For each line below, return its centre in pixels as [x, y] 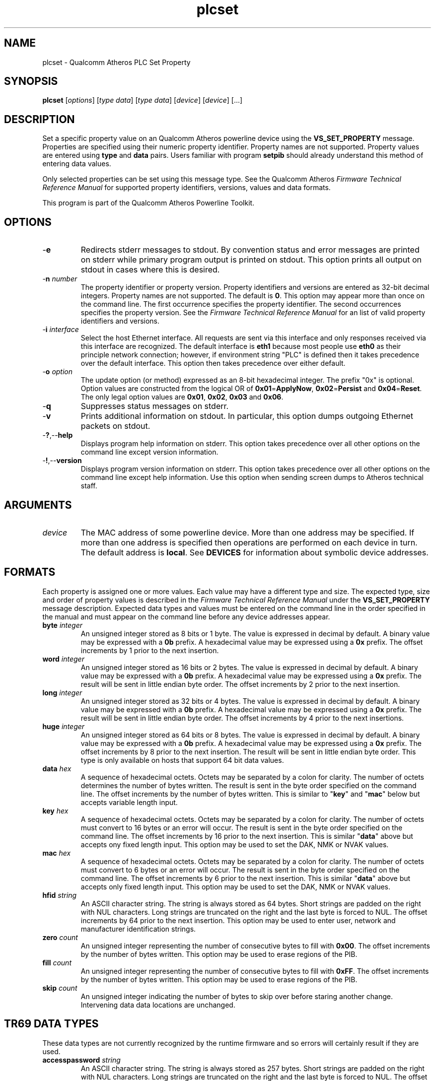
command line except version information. [149, 452]
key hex [55, 811]
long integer [62, 692]
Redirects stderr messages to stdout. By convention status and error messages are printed [250, 250]
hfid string [60, 895]
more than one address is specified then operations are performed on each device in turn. [249, 542]
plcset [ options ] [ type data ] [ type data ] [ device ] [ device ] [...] [143, 100]
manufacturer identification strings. [138, 929]
